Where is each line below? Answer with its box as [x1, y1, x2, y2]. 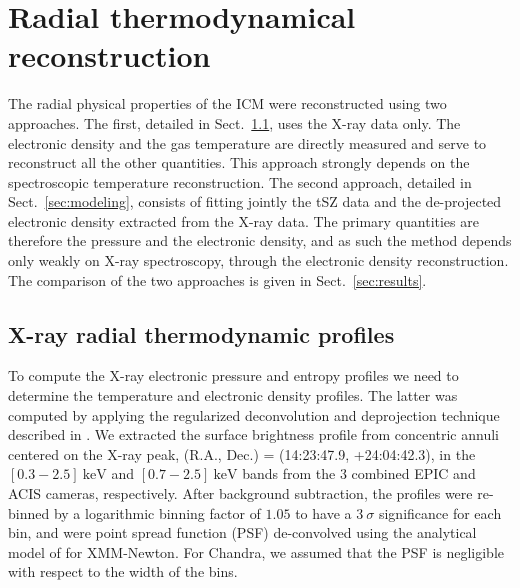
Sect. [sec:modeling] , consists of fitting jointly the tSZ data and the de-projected [8, 191, 502, 212]
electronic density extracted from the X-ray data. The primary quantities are [8, 210, 479, 231]
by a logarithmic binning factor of [53, 502, 261, 523]
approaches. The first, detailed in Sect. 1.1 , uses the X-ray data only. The [8, 112, 461, 133]
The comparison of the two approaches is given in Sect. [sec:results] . [8, 269, 427, 290]
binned [8, 502, 50, 523]
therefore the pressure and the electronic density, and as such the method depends [8, 230, 512, 251]
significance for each [378, 502, 502, 523]
